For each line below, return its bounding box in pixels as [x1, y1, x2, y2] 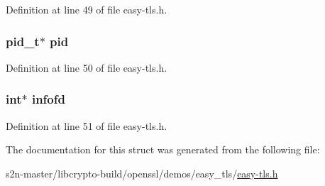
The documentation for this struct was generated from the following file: [6, 142, 320, 157]
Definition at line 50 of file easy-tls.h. [6, 60, 167, 75]
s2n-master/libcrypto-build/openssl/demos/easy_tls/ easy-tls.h [6, 165, 278, 180]
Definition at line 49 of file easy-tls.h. [6, 2, 167, 16]
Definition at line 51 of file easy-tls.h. [6, 118, 167, 133]
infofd [31, 90, 65, 108]
